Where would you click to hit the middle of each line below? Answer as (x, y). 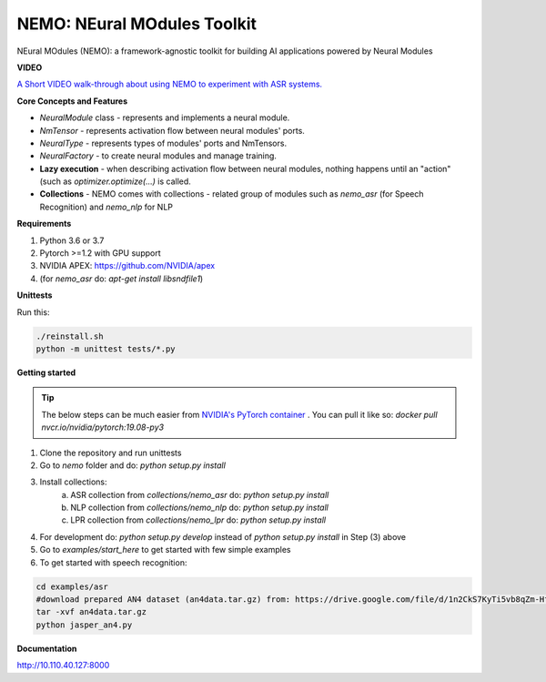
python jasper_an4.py (84, 625)
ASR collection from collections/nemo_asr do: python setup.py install (200, 494)
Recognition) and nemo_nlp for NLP (106, 207)
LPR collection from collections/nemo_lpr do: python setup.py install (198, 520)
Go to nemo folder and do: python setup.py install (133, 465)
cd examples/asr (72, 586)
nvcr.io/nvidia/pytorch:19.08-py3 (102, 427)
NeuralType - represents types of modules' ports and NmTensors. (163, 143)
